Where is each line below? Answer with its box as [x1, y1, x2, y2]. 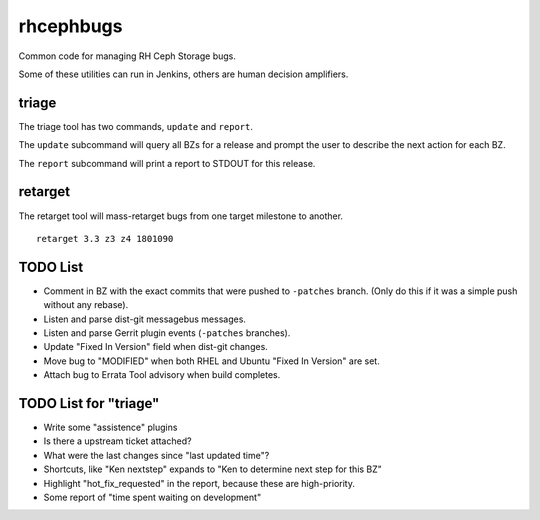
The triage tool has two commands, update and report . [18, 120, 254, 132]
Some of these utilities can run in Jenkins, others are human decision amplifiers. [18, 68, 349, 80]
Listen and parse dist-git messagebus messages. [43, 313, 247, 325]
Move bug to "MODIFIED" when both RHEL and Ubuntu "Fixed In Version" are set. [43, 355, 380, 367]
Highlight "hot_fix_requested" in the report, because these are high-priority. [43, 477, 355, 489]
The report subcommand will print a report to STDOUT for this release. [18, 157, 316, 169]
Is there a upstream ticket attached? [43, 435, 192, 447]
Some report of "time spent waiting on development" [43, 491, 262, 504]
